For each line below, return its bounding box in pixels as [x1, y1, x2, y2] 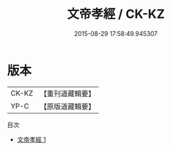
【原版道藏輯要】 [39, 101, 95, 111]
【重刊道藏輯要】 [39, 89, 95, 98]
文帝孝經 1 [17, 135, 46, 143]
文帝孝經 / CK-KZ [66, 6, 165, 22]
